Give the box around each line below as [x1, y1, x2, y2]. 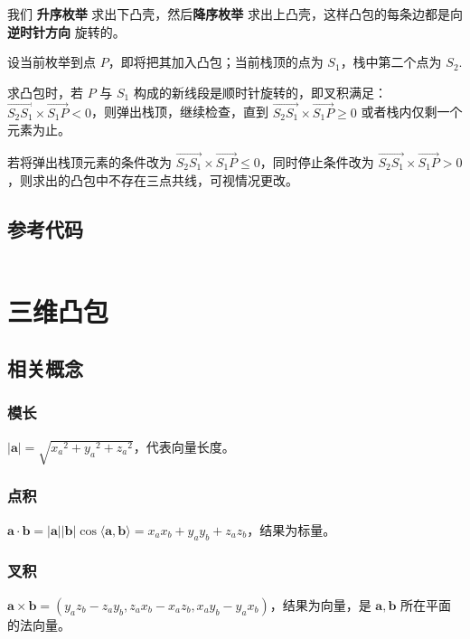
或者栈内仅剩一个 [361, 102, 463, 121]
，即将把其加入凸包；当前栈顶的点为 [108, 52, 324, 71]
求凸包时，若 [7, 82, 83, 101]
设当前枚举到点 [7, 52, 96, 71]
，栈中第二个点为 [340, 52, 442, 71]
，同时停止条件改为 [259, 153, 374, 171]
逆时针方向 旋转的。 [7, 22, 126, 41]
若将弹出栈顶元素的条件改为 [7, 153, 172, 171]
